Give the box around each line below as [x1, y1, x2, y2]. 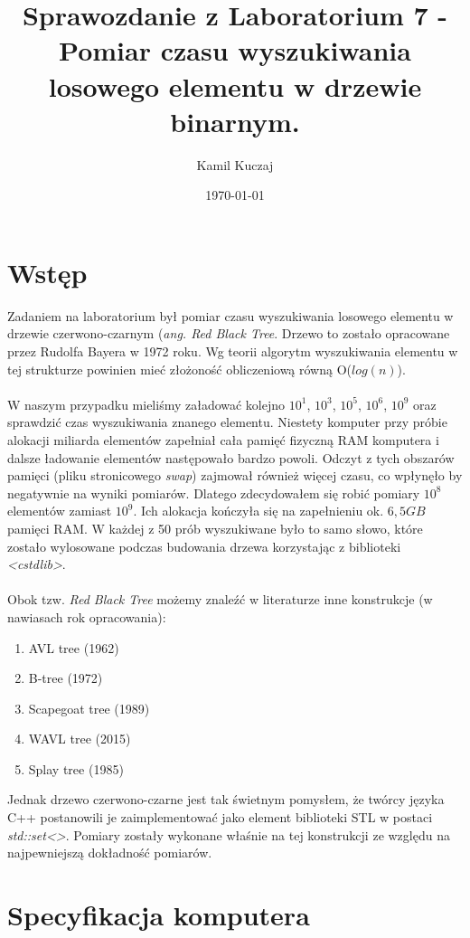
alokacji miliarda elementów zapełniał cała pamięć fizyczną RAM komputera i [7, 430, 439, 449]
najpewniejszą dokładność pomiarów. [7, 843, 212, 862]
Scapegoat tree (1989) [28, 698, 150, 717]
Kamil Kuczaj [196, 155, 274, 174]
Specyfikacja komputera [7, 896, 310, 933]
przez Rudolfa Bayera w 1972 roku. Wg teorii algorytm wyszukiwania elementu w [7, 342, 458, 360]
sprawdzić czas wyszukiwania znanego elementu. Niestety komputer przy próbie [7, 412, 447, 431]
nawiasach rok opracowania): [7, 607, 166, 626]
